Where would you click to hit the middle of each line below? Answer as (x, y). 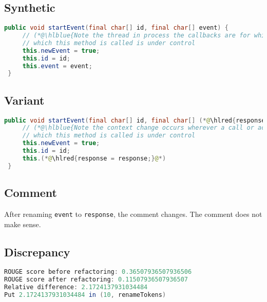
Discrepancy (37, 251)
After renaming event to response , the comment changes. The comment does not (133, 214)
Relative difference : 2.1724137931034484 (76, 287)
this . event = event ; (57, 66)
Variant (24, 100)
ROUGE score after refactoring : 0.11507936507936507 (96, 280)
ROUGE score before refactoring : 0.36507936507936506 (98, 272)
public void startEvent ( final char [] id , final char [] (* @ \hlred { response (135, 120)
